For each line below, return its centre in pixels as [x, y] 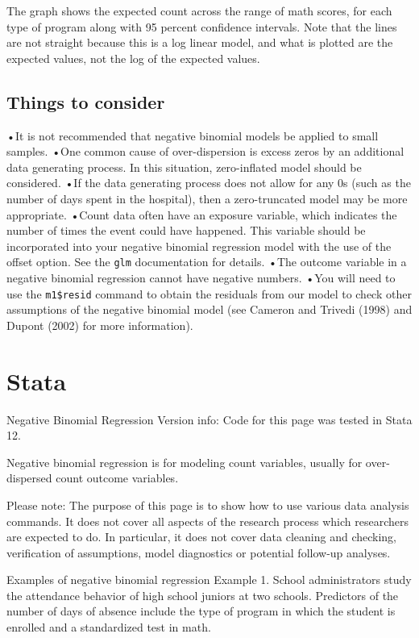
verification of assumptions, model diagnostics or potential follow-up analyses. [199, 552]
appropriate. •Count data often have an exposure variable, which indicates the [202, 214]
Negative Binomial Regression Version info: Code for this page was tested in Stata [209, 419]
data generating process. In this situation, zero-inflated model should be [184, 167]
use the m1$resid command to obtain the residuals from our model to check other [209, 293]
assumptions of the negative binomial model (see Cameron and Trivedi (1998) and [209, 309]
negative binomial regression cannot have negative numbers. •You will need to [201, 277]
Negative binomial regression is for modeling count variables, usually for [185, 462]
